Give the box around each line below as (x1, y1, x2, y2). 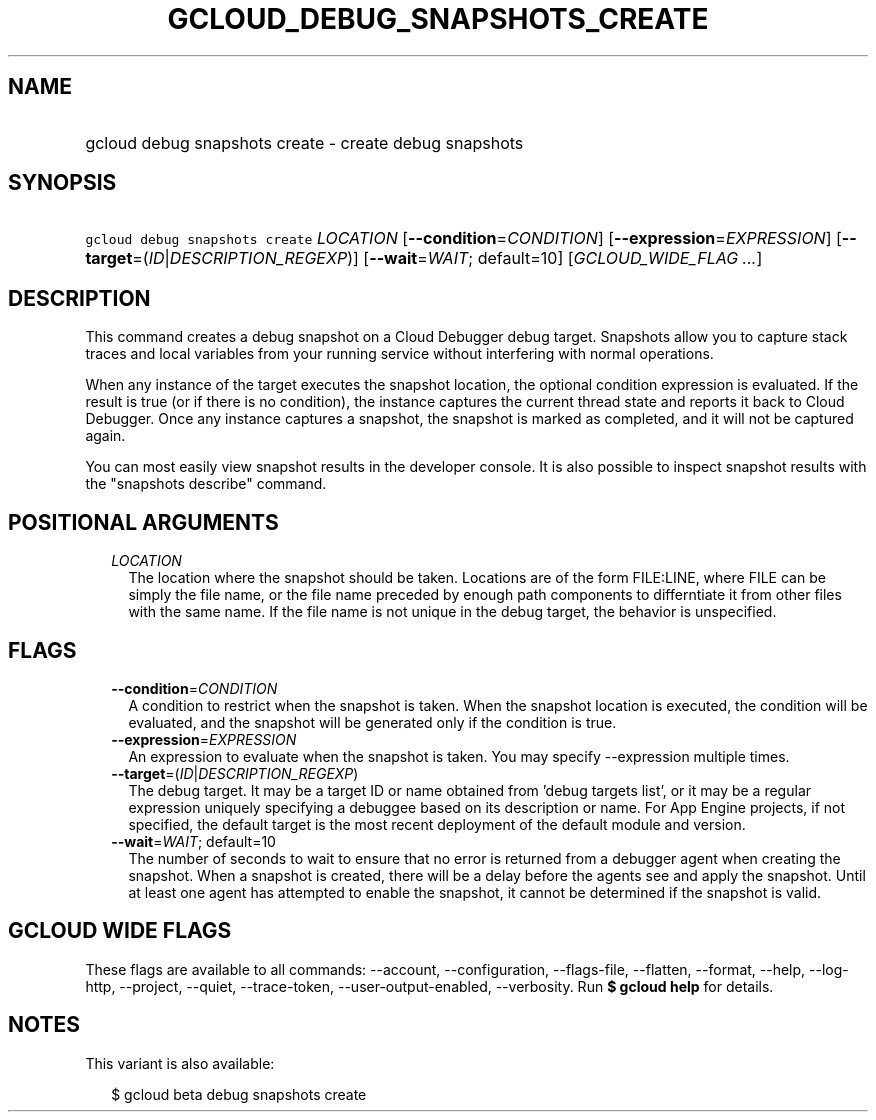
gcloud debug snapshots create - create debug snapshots (85, 132, 524, 153)
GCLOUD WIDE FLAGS (8, 918, 232, 944)
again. (85, 427, 126, 445)
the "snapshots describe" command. (85, 475, 327, 493)
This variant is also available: (85, 1054, 275, 1072)
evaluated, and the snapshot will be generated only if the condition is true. (128, 713, 617, 731)
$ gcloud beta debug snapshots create (111, 1085, 367, 1103)
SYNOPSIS (8, 170, 117, 196)
